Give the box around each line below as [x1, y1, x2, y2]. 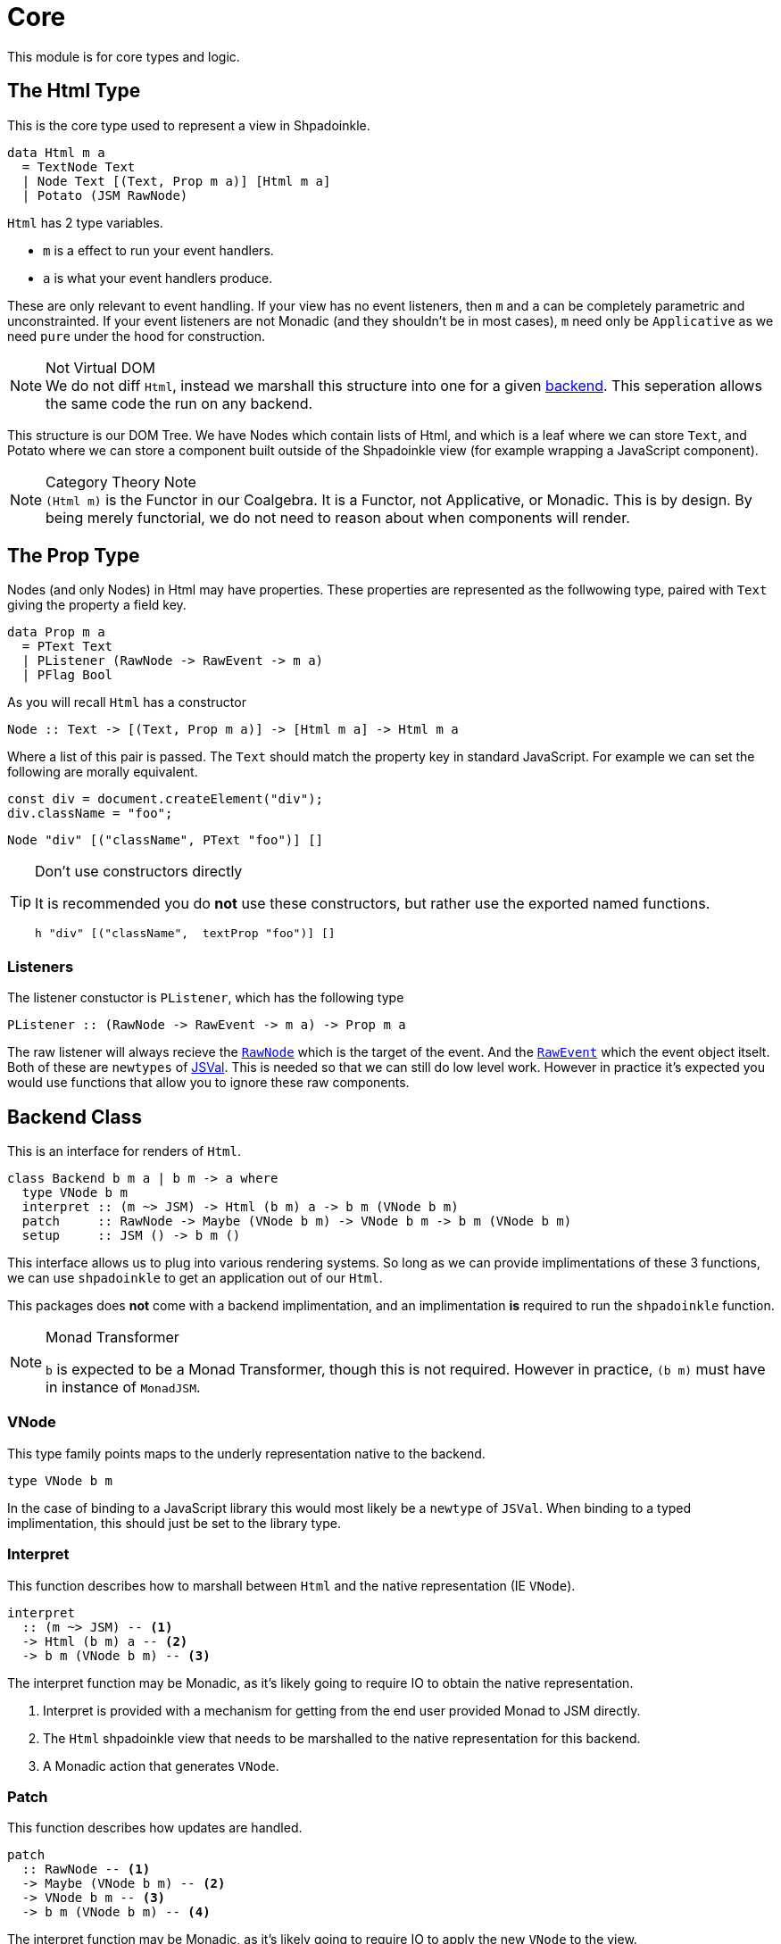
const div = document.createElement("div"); [7, 792, 324, 807]
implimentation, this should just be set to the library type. [7, 1515, 341, 1531]
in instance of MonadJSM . [46, 1378, 201, 1397]
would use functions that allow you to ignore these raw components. [7, 1075, 410, 1091]
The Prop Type [7, 544, 140, 568]
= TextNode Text [21, 159, 136, 174]
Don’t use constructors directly [35, 862, 243, 881]
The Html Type [7, 79, 141, 103]
